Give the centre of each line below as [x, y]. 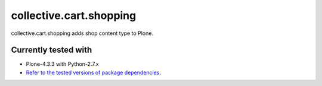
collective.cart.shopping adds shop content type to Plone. [82, 33]
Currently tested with [52, 50]
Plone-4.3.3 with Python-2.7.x [62, 64]
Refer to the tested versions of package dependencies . [93, 72]
